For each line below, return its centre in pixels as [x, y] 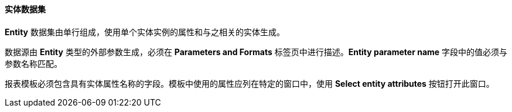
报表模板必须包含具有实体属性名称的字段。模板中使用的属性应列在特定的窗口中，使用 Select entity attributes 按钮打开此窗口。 [250, 83]
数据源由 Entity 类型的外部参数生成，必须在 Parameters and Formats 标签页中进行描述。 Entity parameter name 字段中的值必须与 [256, 52]
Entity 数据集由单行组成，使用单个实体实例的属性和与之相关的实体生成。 [145, 32]
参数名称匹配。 [33, 63]
